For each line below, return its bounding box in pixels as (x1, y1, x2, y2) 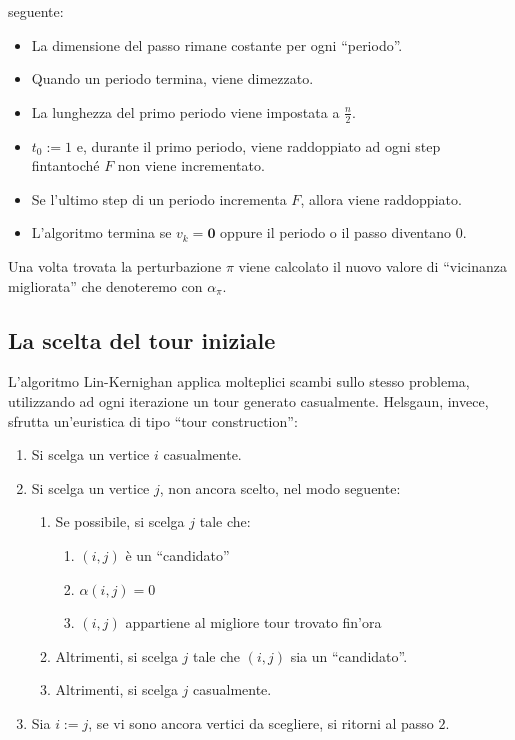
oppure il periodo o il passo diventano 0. (220, 222, 467, 243)
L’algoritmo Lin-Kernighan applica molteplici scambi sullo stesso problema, (8, 371, 470, 392)
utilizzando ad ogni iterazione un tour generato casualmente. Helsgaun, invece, (8, 390, 489, 411)
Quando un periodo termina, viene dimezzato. (31, 68, 314, 89)
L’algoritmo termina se (31, 222, 172, 243)
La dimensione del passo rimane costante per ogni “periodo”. (31, 34, 403, 55)
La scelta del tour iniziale (8, 324, 276, 355)
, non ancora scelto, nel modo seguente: (159, 477, 401, 498)
